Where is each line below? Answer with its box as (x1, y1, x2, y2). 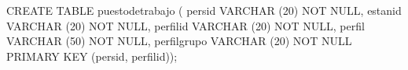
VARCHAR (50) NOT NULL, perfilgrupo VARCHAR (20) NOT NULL (6, 33, 352, 49)
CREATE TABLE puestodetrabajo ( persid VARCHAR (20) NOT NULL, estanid (6, 2, 402, 18)
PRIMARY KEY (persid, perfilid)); (6, 47, 178, 64)
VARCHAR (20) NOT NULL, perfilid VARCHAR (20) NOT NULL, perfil (6, 17, 365, 33)
